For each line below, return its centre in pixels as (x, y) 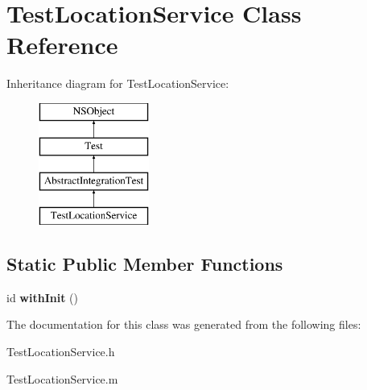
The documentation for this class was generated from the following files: (184, 324)
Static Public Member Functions (145, 264)
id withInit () (42, 297)
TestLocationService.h (61, 352)
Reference (62, 45)
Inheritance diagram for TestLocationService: (118, 83)
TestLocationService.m (62, 378)
